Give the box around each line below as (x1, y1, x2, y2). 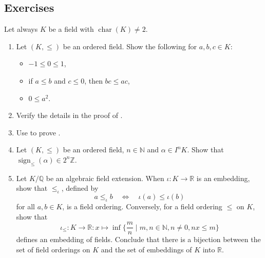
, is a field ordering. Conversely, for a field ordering (62, 201, 222, 211)
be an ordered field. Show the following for (63, 41, 197, 51)
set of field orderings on (16, 244, 90, 254)
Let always (4, 24, 38, 34)
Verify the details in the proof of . (16, 110, 123, 121)
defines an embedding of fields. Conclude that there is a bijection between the (16, 234, 261, 245)
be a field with (48, 24, 94, 34)
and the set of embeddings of (101, 244, 192, 254)
